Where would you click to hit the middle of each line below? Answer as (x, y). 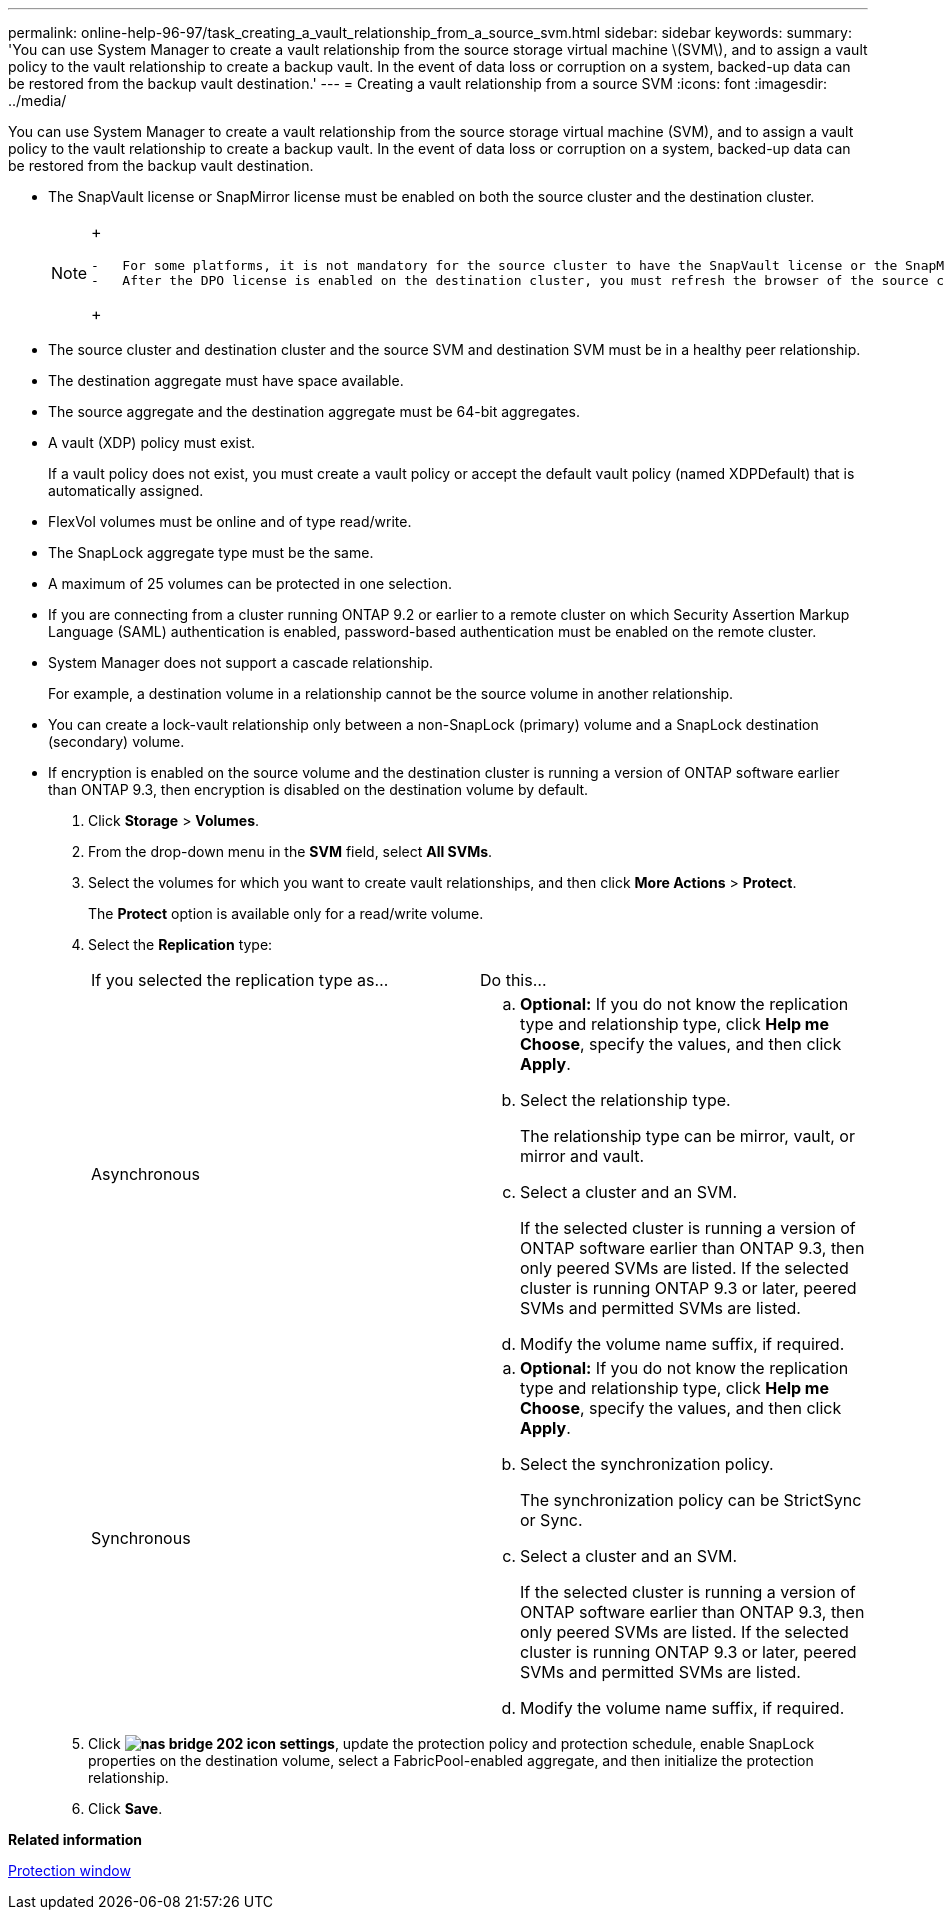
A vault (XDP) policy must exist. (152, 442)
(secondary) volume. (116, 741)
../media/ (37, 100)
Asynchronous (145, 1174)
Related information (75, 1839)
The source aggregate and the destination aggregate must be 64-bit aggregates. (314, 411)
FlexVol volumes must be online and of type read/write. (230, 521)
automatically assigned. (126, 490)
